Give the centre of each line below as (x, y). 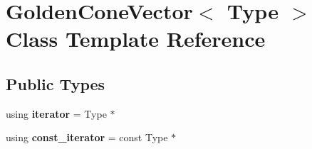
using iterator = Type (56, 113)
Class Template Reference (136, 39)
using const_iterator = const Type (87, 137)
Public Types (56, 83)
